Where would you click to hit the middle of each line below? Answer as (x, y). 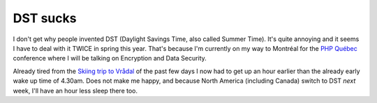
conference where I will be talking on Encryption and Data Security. (110, 58)
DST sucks (45, 18)
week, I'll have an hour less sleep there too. (75, 90)
